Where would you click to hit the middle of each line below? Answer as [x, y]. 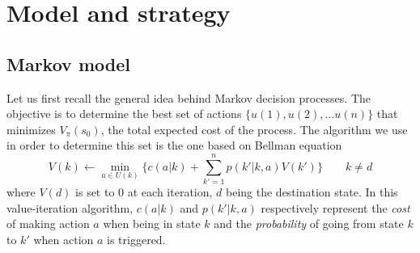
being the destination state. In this [312, 192]
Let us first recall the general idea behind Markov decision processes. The [189, 97]
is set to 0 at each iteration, [144, 192]
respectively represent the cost [335, 207]
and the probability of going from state [309, 223]
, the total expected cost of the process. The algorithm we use [254, 129]
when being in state [152, 223]
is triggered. [136, 239]
